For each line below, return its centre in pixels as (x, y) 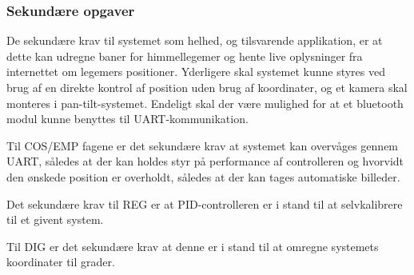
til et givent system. (55, 219)
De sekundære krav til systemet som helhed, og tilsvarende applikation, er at (195, 40)
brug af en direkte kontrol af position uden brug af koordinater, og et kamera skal (207, 87)
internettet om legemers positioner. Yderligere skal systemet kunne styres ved (196, 72)
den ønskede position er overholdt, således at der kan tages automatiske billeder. (203, 176)
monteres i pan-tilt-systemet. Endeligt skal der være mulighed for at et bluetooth (205, 103)
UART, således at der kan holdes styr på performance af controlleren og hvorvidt (205, 161)
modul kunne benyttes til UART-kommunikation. (127, 119)
